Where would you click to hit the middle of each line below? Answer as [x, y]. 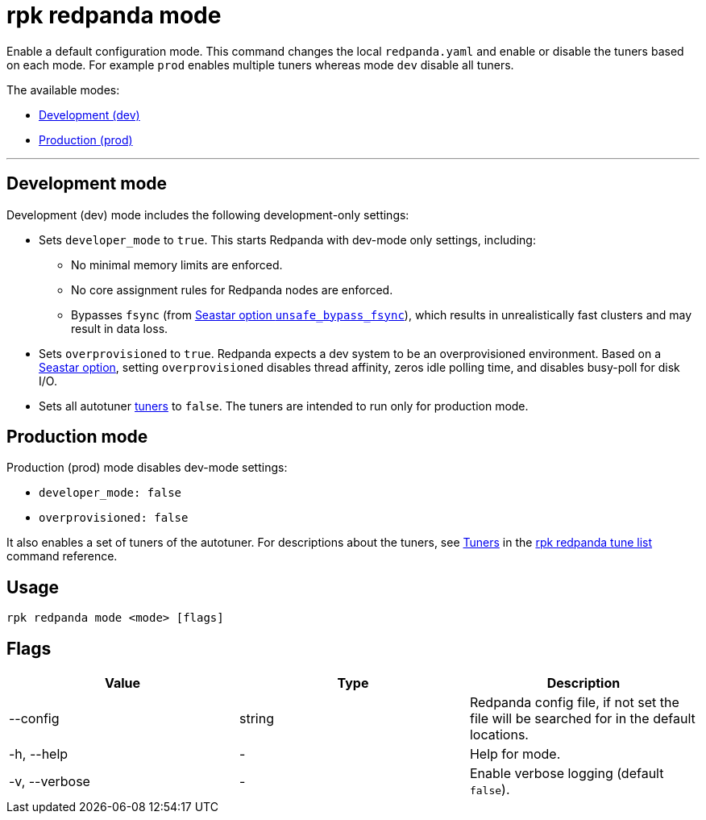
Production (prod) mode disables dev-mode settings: [147, 468]
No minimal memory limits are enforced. [177, 264]
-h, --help [39, 754]
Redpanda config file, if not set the [574, 703]
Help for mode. [515, 754]
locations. [499, 735]
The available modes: [63, 89]
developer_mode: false [110, 493]
